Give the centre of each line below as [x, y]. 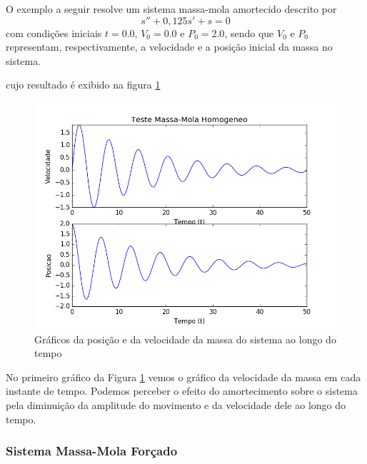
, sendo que [249, 32]
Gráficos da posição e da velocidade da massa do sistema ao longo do [185, 339]
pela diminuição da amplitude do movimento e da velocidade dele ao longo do [176, 404]
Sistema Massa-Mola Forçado [92, 451]
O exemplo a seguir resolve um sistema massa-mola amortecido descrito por [171, 9]
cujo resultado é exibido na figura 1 [83, 85]
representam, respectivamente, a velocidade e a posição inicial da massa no [169, 47]
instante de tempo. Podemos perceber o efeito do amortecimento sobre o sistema [182, 391]
